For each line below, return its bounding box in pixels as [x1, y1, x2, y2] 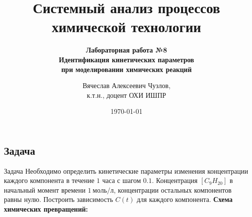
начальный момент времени [4, 184, 86, 195]
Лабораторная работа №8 [86, 45, 167, 55]
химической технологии [52, 17, 201, 36]
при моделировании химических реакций [61, 64, 192, 74]
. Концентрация [152, 175, 198, 185]
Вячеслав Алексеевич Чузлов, [82, 80, 171, 90]
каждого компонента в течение [4, 175, 94, 185]
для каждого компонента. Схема [137, 194, 233, 204]
